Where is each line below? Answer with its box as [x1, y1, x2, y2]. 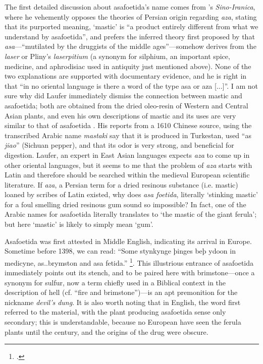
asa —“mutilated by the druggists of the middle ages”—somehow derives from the [5, 41, 256, 51]
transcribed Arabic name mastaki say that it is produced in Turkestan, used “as [5, 130, 251, 140]
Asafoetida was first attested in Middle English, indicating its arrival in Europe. [5, 235, 252, 246]
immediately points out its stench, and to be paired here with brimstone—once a [5, 267, 255, 278]
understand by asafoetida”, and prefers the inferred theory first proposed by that [5, 31, 255, 41]
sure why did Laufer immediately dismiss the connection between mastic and [5, 90, 242, 101]
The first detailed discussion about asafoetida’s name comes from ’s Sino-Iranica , [5, 2, 255, 12]
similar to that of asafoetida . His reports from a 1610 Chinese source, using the [5, 120, 252, 131]
